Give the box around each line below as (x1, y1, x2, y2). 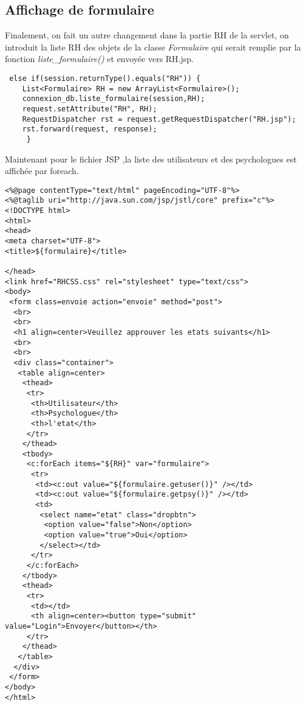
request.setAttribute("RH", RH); (22, 104, 157, 113)
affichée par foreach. (5, 164, 79, 177)
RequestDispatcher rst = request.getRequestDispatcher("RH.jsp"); (22, 114, 296, 124)
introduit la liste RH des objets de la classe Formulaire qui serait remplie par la (5, 40, 301, 53)
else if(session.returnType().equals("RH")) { (9, 74, 201, 83)
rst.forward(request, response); (22, 125, 157, 134)
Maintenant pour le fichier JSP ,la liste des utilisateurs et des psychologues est (5, 152, 297, 165)
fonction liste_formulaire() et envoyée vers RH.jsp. (5, 52, 194, 65)
